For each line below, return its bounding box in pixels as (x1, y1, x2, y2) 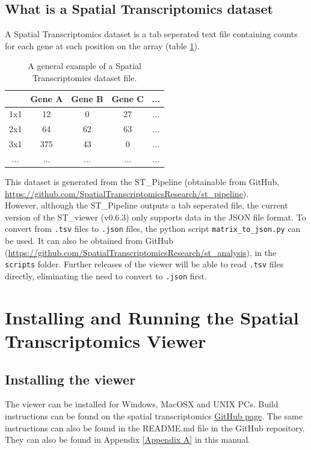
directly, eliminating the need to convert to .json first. (5, 269, 207, 282)
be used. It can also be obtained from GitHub (5, 234, 173, 247)
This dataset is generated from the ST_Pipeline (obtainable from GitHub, (5, 175, 280, 188)
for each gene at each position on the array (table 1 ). (5, 39, 200, 52)
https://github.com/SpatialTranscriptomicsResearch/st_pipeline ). (5, 187, 249, 199)
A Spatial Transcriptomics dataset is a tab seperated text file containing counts (5, 28, 298, 40)
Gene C (111, 92, 144, 105)
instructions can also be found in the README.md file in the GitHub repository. (5, 421, 305, 434)
